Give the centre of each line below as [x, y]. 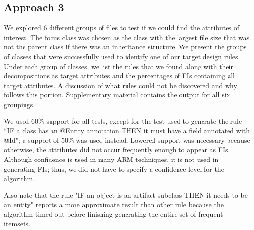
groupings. [20, 104]
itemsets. [17, 223]
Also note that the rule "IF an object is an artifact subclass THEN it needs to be [126, 195]
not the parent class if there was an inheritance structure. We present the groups [125, 47]
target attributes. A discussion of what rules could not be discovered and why [121, 85]
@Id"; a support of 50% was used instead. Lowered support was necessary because [127, 140]
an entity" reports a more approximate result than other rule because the [114, 204]
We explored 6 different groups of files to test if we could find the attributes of [122, 28]
